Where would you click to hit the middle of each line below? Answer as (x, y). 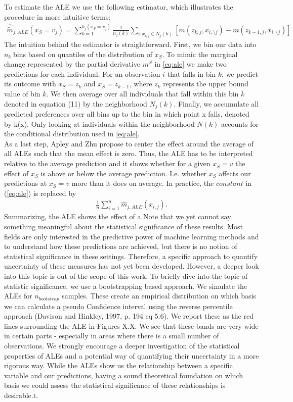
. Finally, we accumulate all (216, 103)
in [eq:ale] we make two (191, 64)
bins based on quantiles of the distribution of (83, 54)
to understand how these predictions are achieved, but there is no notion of (121, 246)
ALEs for (18, 296)
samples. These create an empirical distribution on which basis (159, 296)
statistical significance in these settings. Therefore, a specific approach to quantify (131, 256)
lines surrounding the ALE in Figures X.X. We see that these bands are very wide (131, 325)
